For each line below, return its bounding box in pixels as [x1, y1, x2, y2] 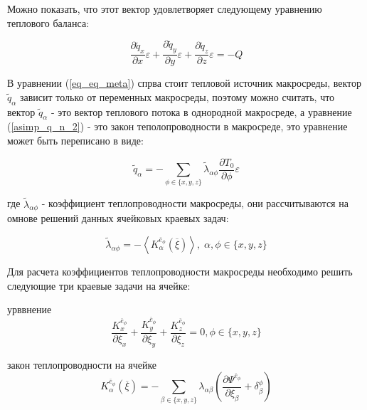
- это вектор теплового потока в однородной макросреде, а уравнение [50, 104, 352, 119]
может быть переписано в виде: [7, 133, 144, 148]
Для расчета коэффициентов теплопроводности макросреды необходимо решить [7, 264, 353, 279]
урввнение [7, 302, 52, 317]
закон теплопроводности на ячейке [7, 357, 157, 372]
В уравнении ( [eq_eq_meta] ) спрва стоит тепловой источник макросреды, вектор [7, 75, 361, 90]
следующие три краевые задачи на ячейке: [7, 278, 191, 293]
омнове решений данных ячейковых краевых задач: [7, 211, 229, 226]
